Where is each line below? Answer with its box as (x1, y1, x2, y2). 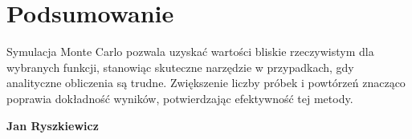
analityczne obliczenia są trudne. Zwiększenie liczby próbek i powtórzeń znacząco (6, 74, 406, 91)
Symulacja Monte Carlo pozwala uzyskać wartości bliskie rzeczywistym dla (6, 43, 374, 60)
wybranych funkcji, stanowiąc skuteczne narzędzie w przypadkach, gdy (6, 58, 354, 75)
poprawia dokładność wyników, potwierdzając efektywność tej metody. (6, 89, 353, 106)
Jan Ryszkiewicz (6, 117, 99, 133)
